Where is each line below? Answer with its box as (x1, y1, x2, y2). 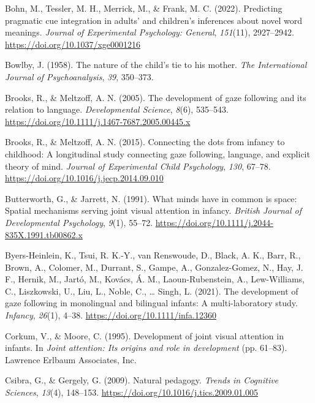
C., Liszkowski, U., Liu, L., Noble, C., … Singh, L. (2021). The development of (5, 284, 298, 297)
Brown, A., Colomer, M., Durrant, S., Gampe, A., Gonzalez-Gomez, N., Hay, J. (5, 260, 303, 273)
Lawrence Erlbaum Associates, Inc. (5, 353, 137, 366)
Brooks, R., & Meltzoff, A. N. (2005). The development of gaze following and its (5, 91, 306, 104)
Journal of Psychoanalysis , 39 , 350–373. (5, 70, 154, 83)
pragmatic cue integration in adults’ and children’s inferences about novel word (5, 13, 303, 26)
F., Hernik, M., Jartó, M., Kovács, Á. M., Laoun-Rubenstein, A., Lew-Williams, (5, 273, 305, 285)
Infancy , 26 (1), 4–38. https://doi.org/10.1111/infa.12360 (5, 309, 216, 322)
